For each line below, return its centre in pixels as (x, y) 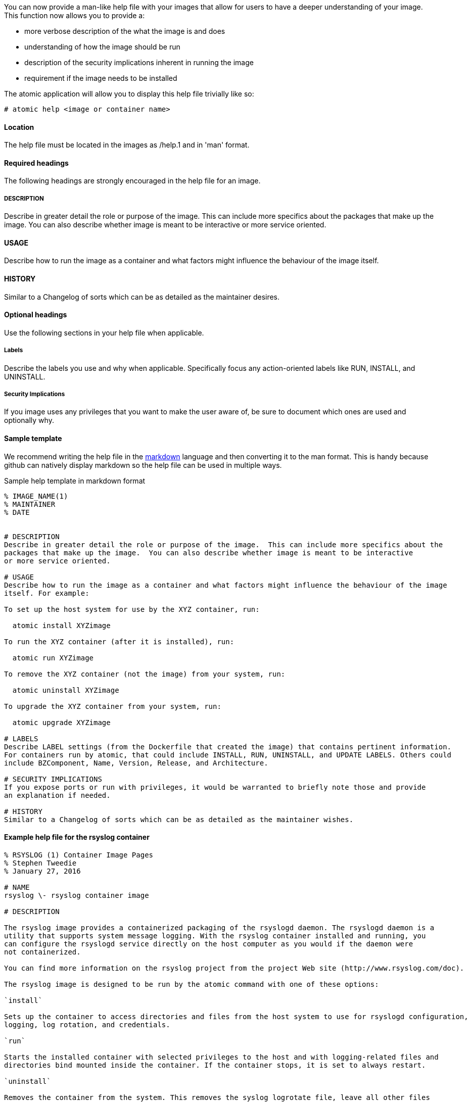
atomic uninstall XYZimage (66, 690)
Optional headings (36, 315)
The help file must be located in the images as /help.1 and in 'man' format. (127, 145)
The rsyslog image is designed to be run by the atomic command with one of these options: (192, 984)
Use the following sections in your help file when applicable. (104, 332)
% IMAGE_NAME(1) (36, 496)
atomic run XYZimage (53, 658)
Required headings (36, 163)
